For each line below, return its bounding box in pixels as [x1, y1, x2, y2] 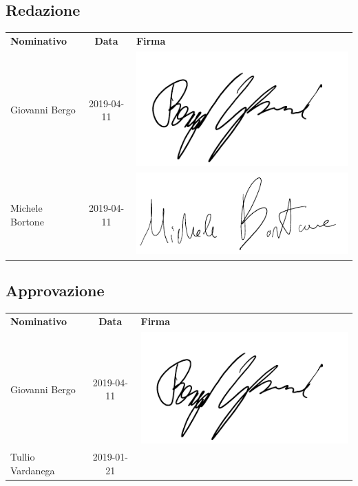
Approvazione [6, 280, 105, 301]
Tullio [10, 450, 35, 464]
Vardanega [10, 463, 55, 477]
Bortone [10, 214, 44, 228]
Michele [10, 201, 43, 215]
